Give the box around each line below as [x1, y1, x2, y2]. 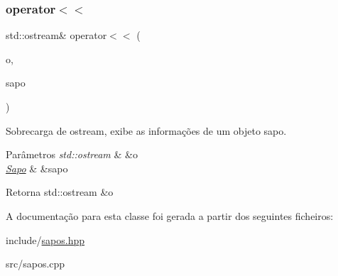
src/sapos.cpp [6, 256, 65, 271]
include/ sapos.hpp [6, 232, 85, 247]
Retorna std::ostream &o [6, 184, 114, 199]
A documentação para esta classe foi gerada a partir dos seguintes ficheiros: [6, 208, 334, 223]
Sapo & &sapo [6, 160, 68, 175]
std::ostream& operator [6, 28, 107, 43]
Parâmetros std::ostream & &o [6, 147, 138, 162]
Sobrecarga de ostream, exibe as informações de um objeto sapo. [6, 123, 287, 138]
